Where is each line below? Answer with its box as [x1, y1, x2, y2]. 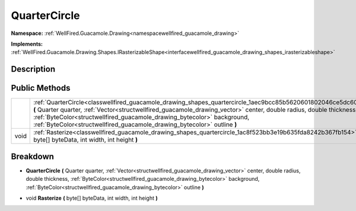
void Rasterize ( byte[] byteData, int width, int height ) [26, 194, 158, 202]
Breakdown [11, 151, 55, 161]
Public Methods [11, 83, 71, 93]
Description [11, 64, 56, 74]
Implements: [11, 40, 43, 47]
